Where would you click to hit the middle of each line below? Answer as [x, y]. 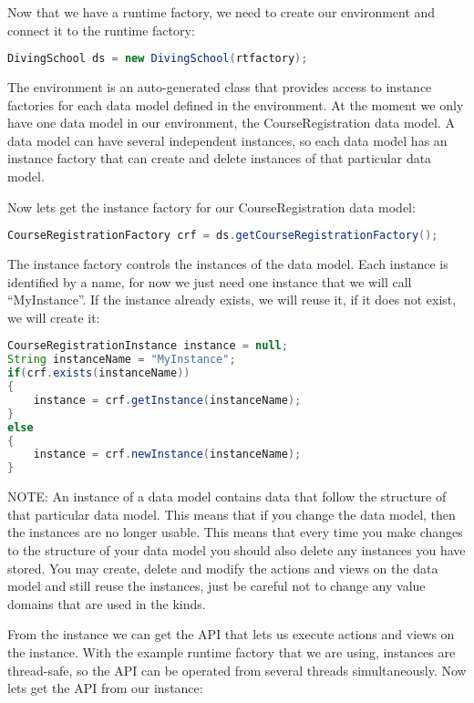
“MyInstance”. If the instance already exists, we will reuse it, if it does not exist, [232, 300]
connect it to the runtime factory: [101, 30]
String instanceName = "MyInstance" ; [122, 360]
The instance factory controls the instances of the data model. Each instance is [228, 264]
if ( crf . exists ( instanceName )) [99, 373]
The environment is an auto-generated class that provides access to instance [220, 87]
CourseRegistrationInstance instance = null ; [148, 346]
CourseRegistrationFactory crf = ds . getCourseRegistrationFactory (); [223, 236]
